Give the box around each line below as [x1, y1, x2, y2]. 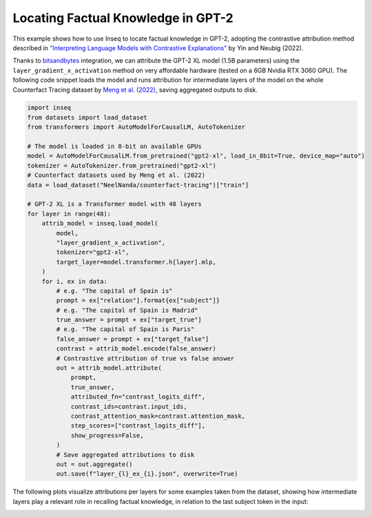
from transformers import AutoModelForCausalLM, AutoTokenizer [27, 123, 246, 131]
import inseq [27, 104, 72, 112]
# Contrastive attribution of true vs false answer [56, 355, 235, 362]
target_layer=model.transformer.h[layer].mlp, [56, 258, 216, 266]
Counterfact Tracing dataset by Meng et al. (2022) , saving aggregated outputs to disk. [12, 85, 258, 94]
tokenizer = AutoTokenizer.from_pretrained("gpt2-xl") [27, 162, 216, 169]
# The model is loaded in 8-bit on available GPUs [27, 143, 203, 151]
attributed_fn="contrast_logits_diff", [70, 393, 206, 401]
